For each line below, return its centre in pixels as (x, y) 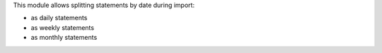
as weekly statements (63, 27)
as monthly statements (64, 38)
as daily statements (59, 18)
